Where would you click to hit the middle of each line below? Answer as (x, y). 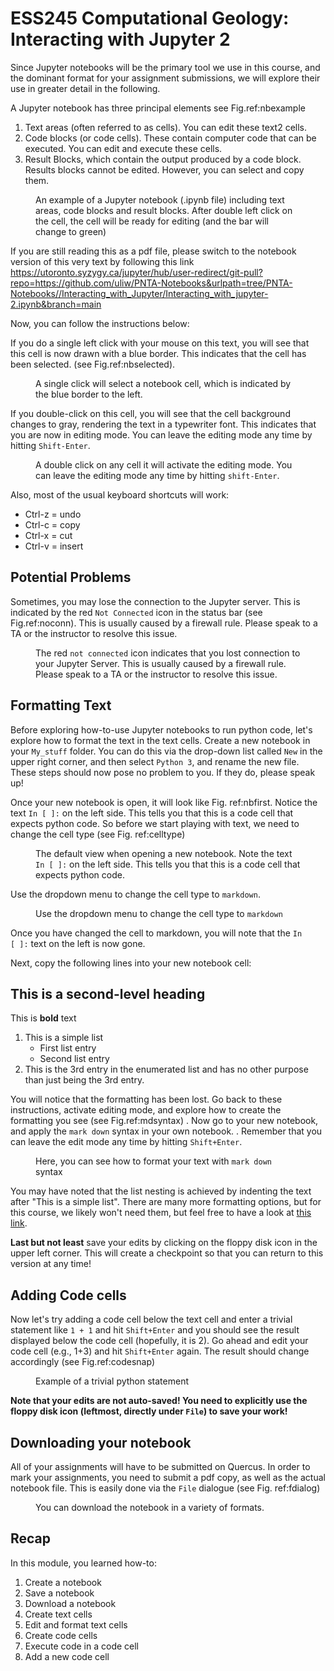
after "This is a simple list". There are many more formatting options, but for (166, 1202)
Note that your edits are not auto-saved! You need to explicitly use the (159, 1401)
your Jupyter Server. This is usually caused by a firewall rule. (161, 663)
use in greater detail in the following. (85, 88)
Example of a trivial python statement (112, 1381)
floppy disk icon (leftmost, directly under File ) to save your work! (149, 1411)
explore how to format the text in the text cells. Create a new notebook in (160, 740)
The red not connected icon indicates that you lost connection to (168, 653)
